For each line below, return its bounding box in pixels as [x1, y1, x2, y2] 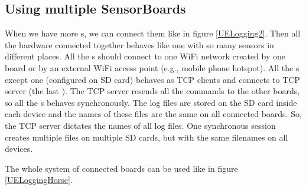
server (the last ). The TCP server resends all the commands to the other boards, [5, 85, 300, 97]
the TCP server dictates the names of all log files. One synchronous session [5, 119, 276, 131]
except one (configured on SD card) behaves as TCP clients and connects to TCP [5, 73, 300, 85]
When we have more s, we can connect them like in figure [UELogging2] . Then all [5, 27, 301, 39]
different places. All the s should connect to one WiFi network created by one [5, 50, 285, 62]
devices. [5, 142, 33, 155]
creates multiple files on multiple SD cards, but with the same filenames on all [5, 131, 288, 143]
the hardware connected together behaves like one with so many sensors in [5, 38, 274, 51]
